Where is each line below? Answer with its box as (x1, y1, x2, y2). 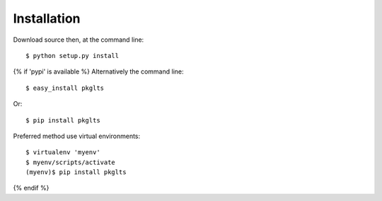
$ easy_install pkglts (25, 84, 105, 92)
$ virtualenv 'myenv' (25, 149, 100, 156)
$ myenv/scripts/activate (25, 158, 116, 166)
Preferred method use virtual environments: (13, 132, 141, 140)
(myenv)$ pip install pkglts (25, 168, 127, 176)
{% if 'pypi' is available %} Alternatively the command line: (13, 67, 184, 76)
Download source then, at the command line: (13, 35, 144, 44)
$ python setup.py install (25, 52, 120, 59)
